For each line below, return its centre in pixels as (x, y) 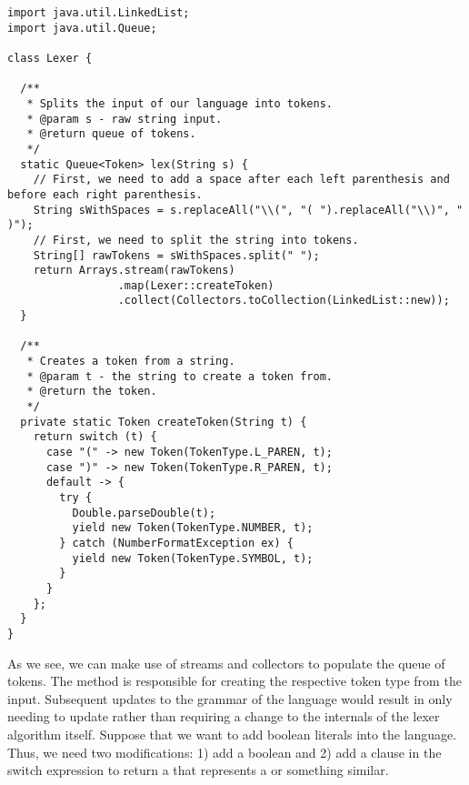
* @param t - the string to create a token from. (180, 376)
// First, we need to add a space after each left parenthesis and (241, 180)
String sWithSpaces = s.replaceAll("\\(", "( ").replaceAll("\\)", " (248, 210)
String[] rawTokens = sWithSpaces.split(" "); (176, 255)
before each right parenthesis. (105, 194)
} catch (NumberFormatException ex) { (176, 543)
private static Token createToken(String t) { (164, 422)
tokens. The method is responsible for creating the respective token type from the (234, 681)
